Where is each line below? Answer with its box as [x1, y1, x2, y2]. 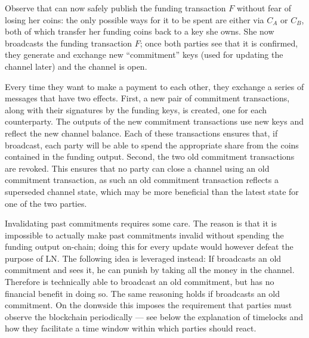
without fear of [236, 2, 292, 14]
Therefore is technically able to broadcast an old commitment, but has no [5, 275, 274, 288]
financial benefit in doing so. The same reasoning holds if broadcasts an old [5, 287, 280, 299]
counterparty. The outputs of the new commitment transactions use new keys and [5, 115, 304, 128]
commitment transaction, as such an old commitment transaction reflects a [5, 173, 279, 186]
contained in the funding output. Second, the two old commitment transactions [5, 150, 295, 163]
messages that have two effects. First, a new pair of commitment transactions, [5, 92, 290, 104]
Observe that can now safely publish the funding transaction [5, 2, 226, 14]
